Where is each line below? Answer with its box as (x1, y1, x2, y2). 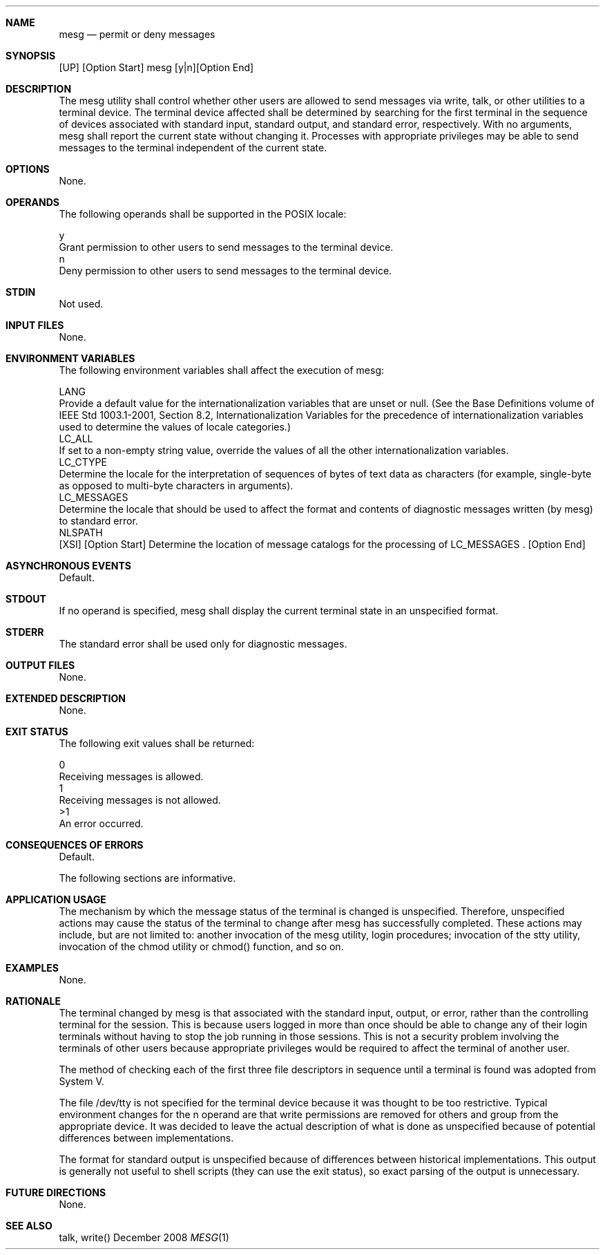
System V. (59, 1075, 104, 1087)
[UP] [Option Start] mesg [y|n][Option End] (59, 62, 254, 73)
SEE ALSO (6, 1220, 52, 1232)
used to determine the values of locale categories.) (59, 421, 291, 433)
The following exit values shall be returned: (59, 737, 255, 749)
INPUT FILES (6, 319, 64, 331)
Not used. (59, 298, 104, 310)
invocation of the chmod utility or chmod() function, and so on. (59, 941, 344, 952)
